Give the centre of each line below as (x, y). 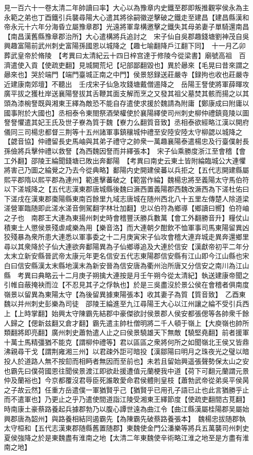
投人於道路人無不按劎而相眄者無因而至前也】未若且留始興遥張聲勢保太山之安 (126, 361)
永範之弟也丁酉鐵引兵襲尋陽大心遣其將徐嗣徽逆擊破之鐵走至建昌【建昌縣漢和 (126, 17)
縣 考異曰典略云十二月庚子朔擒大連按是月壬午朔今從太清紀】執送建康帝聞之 (126, 275)
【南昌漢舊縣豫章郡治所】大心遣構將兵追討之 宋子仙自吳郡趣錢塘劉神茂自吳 (126, 36)
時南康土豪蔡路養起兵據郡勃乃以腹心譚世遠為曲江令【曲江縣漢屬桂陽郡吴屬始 (126, 408)
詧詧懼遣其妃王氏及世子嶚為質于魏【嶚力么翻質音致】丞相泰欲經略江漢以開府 (126, 122)
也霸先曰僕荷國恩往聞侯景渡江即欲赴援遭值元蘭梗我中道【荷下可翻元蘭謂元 (123, 370)
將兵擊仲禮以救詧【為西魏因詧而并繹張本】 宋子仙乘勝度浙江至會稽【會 (131, 150)
